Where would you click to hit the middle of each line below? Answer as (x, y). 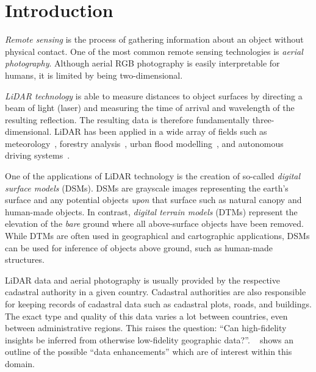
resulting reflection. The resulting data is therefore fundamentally (127, 119)
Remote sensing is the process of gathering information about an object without (154, 39)
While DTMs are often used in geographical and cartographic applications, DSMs (157, 236)
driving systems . (38, 155)
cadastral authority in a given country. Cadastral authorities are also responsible (156, 292)
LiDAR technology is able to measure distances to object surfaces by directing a (154, 95)
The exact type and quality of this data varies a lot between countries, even (146, 316)
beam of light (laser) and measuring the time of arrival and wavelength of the (150, 108)
